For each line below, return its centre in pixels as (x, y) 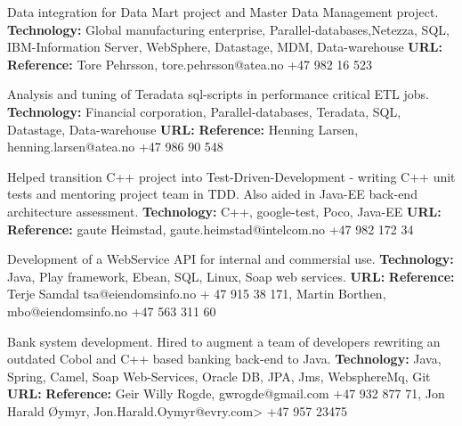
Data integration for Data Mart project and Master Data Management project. (223, 12)
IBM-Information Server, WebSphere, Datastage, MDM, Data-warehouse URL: (225, 47)
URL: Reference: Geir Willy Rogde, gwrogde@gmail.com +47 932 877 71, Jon (226, 393)
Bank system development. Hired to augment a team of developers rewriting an (224, 341)
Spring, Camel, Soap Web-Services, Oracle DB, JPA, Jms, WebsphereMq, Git (219, 376)
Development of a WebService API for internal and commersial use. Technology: (231, 259)
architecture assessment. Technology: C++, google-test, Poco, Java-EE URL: (224, 211)
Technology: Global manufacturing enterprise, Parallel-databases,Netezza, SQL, (228, 29)
